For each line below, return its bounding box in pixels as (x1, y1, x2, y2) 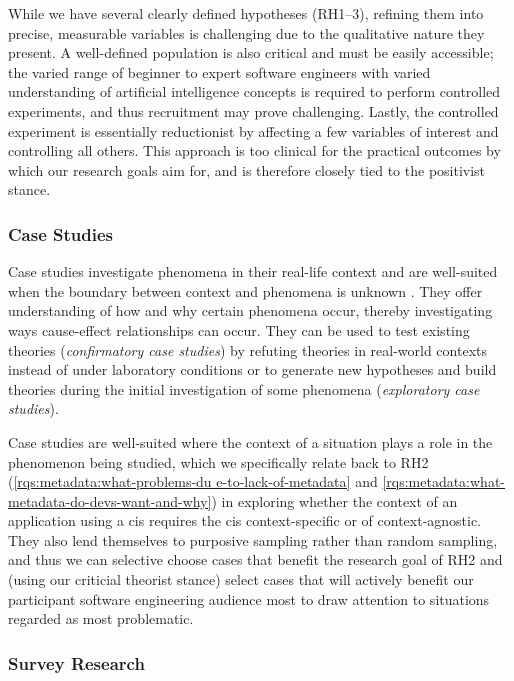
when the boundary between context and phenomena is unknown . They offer (8, 280, 483, 301)
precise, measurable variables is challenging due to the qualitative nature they (8, 22, 485, 43)
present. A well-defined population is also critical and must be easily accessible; (8, 42, 494, 63)
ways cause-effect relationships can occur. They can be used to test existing (8, 319, 470, 340)
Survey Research (8, 650, 145, 675)
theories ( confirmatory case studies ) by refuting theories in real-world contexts (8, 339, 487, 360)
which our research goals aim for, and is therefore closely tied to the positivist (8, 159, 486, 180)
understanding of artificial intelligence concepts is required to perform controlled (8, 81, 501, 102)
